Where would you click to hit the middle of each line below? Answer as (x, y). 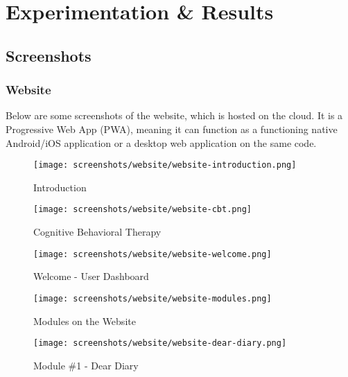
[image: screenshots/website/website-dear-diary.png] (160, 343)
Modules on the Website (85, 321)
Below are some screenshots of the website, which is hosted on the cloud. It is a (174, 115)
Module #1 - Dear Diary (86, 365)
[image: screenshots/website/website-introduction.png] (165, 165)
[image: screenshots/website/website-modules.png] (153, 298)
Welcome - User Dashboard (91, 276)
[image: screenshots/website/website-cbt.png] (142, 210)
